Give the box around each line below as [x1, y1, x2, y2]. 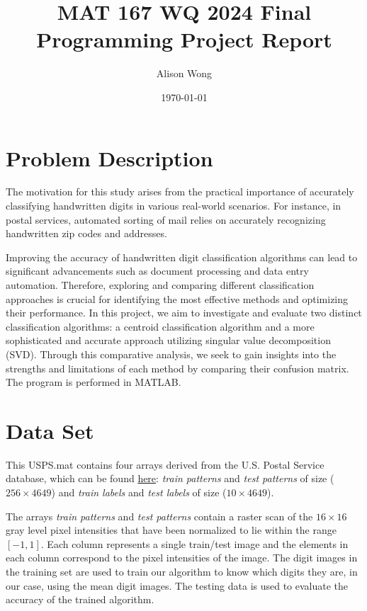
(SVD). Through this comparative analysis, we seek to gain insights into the [6, 346, 337, 361]
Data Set [6, 416, 94, 445]
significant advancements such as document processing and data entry [6, 263, 309, 278]
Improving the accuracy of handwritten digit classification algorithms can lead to [6, 249, 358, 264]
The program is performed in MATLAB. [6, 375, 181, 389]
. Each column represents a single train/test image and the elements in [40, 536, 349, 551]
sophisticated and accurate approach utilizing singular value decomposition [6, 333, 331, 348]
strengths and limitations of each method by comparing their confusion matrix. [6, 360, 349, 375]
